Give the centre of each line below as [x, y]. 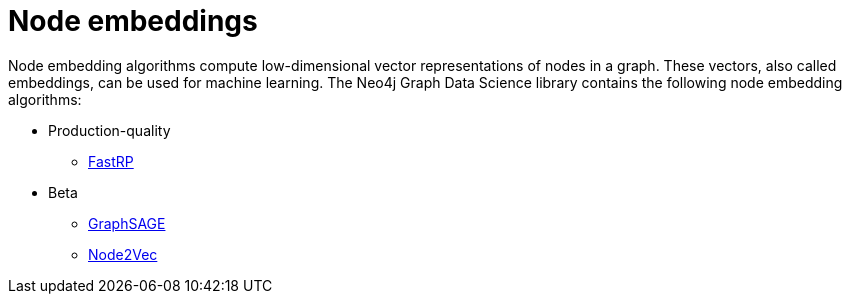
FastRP [111, 161]
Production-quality [109, 130]
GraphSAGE [127, 223]
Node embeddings [133, 21]
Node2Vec [123, 254]
